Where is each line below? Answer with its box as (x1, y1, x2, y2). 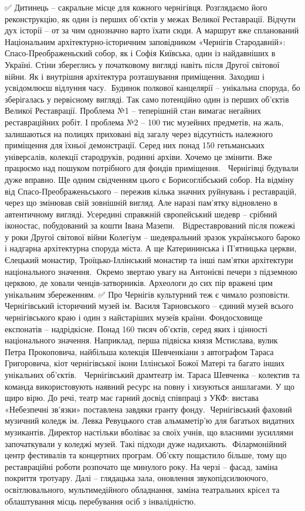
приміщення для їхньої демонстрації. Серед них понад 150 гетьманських (5, 139, 265, 151)
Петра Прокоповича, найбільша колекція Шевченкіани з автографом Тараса (5, 345, 274, 357)
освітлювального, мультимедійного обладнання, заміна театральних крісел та (5, 483, 280, 495)
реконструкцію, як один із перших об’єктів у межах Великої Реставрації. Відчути (5, 12, 296, 25)
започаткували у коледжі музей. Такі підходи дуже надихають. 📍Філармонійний (5, 437, 287, 449)
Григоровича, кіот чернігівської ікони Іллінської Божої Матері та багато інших (5, 357, 285, 369)
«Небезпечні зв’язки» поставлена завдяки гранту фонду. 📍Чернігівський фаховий (5, 403, 292, 415)
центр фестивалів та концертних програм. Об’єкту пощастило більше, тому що (5, 449, 287, 461)
